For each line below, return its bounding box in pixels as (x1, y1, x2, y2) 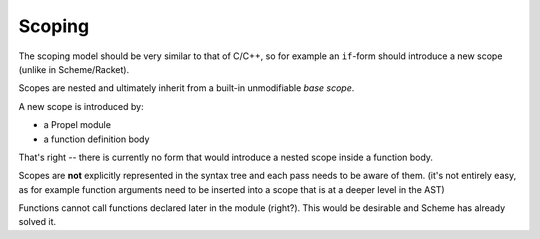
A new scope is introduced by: (18, 100, 144, 112)
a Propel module (43, 119, 112, 131)
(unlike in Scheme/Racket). (18, 63, 130, 75)
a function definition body (43, 133, 150, 145)
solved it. (18, 216, 57, 228)
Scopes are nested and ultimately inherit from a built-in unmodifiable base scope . (18, 82, 355, 94)
